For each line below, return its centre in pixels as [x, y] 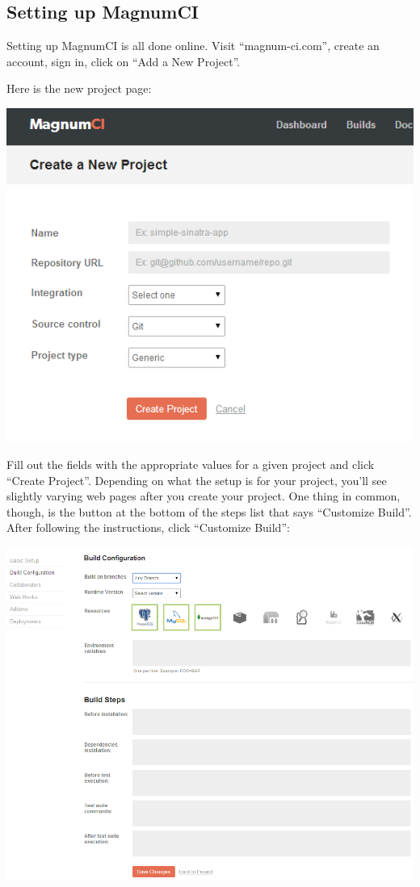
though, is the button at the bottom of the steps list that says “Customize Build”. [209, 511]
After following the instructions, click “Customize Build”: [148, 527]
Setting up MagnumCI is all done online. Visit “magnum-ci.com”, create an [193, 46]
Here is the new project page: [79, 88]
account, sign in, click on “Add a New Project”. [124, 61]
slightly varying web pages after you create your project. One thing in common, [204, 496]
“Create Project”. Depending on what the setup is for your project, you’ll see [197, 480]
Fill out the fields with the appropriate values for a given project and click [191, 464]
